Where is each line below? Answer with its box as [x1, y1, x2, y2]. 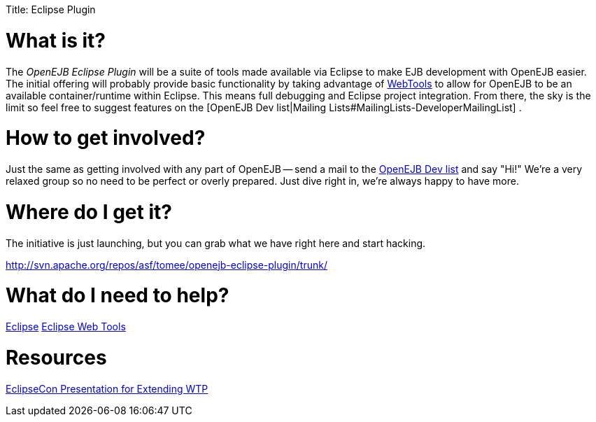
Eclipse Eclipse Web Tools [6, 321, 126, 332]
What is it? [6, 28, 106, 52]
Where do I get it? [6, 199, 172, 224]
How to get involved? [6, 126, 206, 150]
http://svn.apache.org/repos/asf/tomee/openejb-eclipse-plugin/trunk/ [6, 258, 327, 271]
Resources [6, 345, 107, 370]
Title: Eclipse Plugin [6, 3, 96, 15]
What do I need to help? [6, 283, 229, 308]
